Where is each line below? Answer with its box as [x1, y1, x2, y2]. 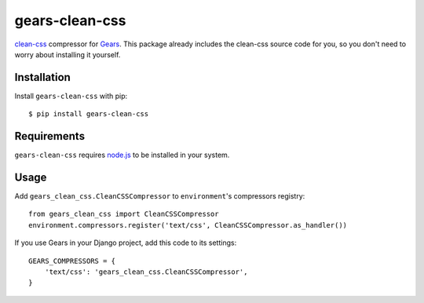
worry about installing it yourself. [14, 49, 121, 59]
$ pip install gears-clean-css [28, 110, 149, 119]
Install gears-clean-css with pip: [14, 91, 128, 100]
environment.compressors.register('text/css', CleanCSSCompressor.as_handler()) [28, 221, 348, 229]
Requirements [14, 130, 86, 143]
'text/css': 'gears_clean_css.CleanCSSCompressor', [44, 268, 248, 276]
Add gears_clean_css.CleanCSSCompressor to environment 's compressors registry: [14, 192, 305, 201]
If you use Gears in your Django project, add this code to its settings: [14, 238, 237, 247]
